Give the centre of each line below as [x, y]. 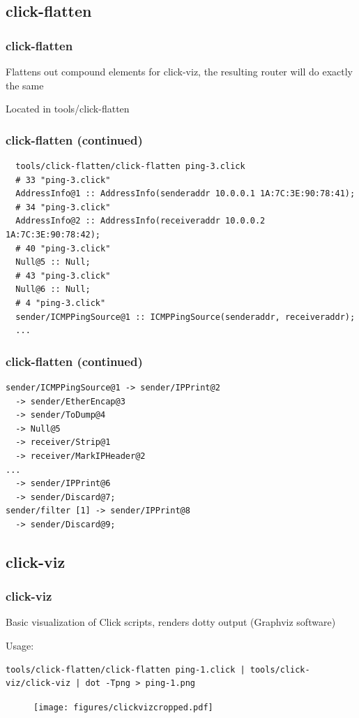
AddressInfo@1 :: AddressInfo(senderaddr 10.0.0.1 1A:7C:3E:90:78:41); [185, 194]
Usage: [20, 646]
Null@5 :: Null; [53, 262]
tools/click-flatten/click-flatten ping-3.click [130, 166]
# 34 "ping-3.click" [63, 207]
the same [25, 85]
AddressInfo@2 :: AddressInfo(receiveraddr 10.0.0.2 [140, 221]
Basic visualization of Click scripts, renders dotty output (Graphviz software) [171, 622]
